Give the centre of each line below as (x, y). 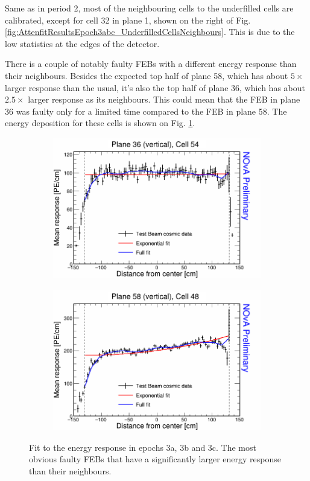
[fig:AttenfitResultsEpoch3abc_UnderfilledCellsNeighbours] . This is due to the (150, 32)
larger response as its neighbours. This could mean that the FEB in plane (164, 99)
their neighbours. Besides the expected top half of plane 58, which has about (147, 75)
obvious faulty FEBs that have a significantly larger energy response (155, 459)
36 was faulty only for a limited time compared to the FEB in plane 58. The (146, 111)
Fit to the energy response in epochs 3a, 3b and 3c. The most (143, 447)
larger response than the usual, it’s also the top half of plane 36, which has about (155, 87)
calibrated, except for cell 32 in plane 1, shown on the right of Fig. (128, 20)
